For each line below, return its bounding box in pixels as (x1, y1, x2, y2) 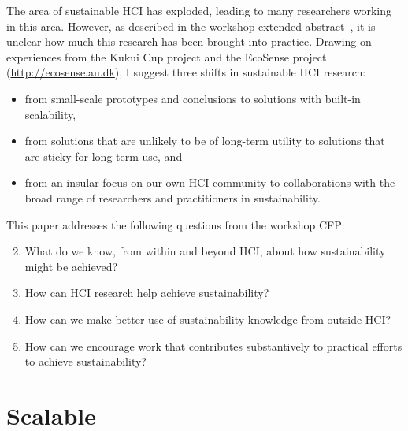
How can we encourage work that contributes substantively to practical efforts (24, 337, 402, 354)
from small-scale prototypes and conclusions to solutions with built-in (24, 90, 361, 106)
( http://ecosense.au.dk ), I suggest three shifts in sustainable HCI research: (6, 64, 366, 80)
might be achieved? (24, 258, 118, 274)
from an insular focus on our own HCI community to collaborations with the (24, 174, 395, 191)
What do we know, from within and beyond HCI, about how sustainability (24, 243, 386, 259)
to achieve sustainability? (24, 353, 147, 370)
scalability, (24, 106, 76, 122)
